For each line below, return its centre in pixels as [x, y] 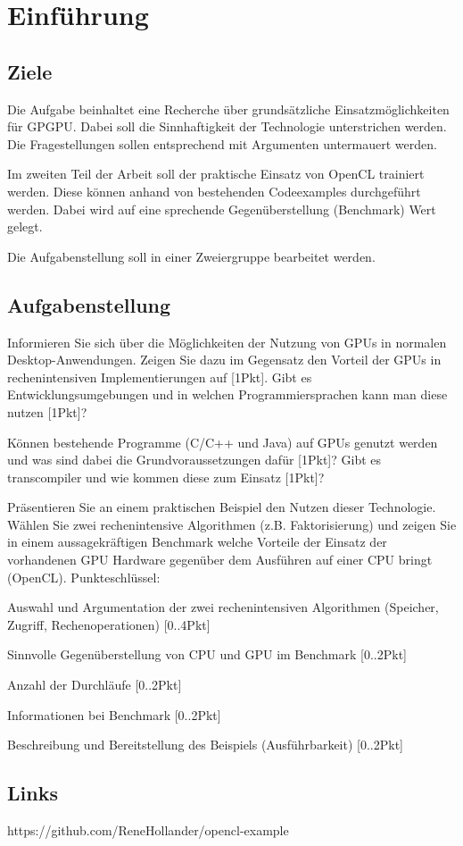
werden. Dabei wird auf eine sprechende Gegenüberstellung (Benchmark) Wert [222, 209]
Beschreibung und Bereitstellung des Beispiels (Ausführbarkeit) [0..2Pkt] [205, 745]
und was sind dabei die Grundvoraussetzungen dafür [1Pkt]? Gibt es [194, 460]
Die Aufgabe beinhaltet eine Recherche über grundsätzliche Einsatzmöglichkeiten [228, 109]
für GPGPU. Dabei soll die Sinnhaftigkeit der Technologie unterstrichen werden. [227, 126]
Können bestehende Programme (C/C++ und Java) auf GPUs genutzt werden [223, 442]
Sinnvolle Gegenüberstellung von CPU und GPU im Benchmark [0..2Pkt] [207, 654]
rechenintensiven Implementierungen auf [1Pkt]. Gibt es [160, 377]
